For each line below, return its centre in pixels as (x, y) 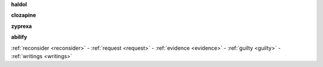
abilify (19, 37)
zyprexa (22, 26)
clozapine (24, 15)
